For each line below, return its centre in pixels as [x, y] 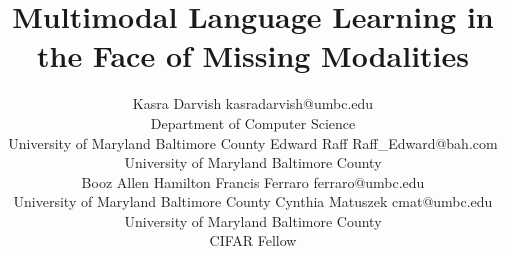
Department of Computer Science [253, 122]
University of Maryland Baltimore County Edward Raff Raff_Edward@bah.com [253, 142]
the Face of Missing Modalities [253, 55]
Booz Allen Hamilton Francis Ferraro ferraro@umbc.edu [253, 181]
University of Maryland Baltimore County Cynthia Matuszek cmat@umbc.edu [253, 201]
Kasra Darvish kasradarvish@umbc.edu [253, 103]
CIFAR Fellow [253, 240]
